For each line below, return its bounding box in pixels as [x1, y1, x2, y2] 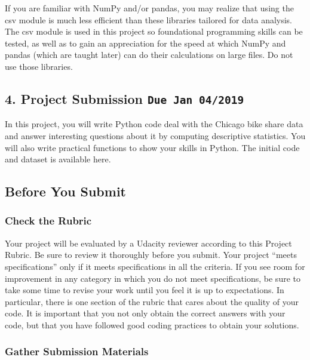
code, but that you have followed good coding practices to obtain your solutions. [5, 318, 299, 331]
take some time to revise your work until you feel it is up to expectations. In [5, 284, 284, 296]
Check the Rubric [5, 213, 92, 228]
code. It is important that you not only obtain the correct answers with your [5, 307, 286, 319]
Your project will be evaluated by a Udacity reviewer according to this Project [5, 236, 292, 249]
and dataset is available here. [5, 153, 111, 165]
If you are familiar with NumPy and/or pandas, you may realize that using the [5, 2, 294, 14]
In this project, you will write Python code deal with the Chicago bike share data [5, 118, 303, 130]
